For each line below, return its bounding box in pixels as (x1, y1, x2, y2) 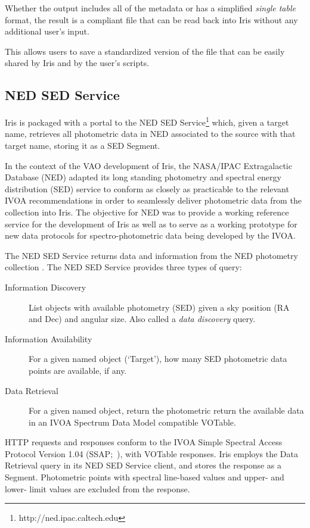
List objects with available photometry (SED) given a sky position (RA (29, 301, 290, 313)
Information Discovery (5, 280, 86, 293)
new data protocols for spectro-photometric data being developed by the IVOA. (5, 229, 296, 242)
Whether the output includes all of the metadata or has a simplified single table (5, 2, 296, 14)
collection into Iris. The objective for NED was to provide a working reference (5, 205, 289, 218)
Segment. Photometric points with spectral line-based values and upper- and (5, 471, 284, 483)
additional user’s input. (5, 25, 89, 38)
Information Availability (5, 332, 92, 345)
